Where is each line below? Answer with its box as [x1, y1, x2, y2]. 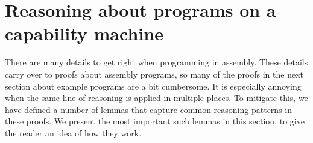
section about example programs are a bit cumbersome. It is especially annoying [5, 79, 302, 92]
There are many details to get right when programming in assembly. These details [5, 56, 308, 68]
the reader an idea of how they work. [5, 126, 142, 139]
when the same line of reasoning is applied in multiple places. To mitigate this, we [5, 91, 308, 104]
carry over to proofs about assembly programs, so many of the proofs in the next [5, 67, 304, 80]
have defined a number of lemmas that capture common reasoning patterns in [5, 103, 292, 115]
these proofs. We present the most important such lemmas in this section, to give [5, 115, 305, 127]
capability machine [5, 21, 163, 46]
